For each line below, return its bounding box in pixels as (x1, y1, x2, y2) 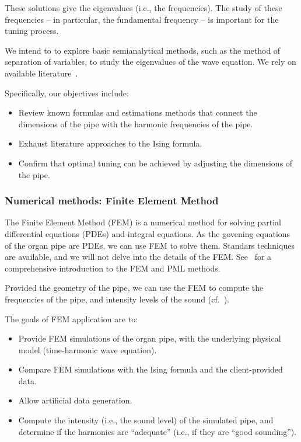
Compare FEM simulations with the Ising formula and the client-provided (18, 363, 283, 375)
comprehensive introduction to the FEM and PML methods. (5, 262, 220, 274)
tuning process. (5, 25, 59, 37)
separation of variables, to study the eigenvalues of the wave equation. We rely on (5, 55, 296, 68)
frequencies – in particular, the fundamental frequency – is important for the (5, 13, 279, 25)
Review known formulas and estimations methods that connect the (18, 106, 257, 119)
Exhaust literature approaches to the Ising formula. (18, 137, 202, 149)
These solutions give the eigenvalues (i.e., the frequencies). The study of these (5, 2, 282, 13)
